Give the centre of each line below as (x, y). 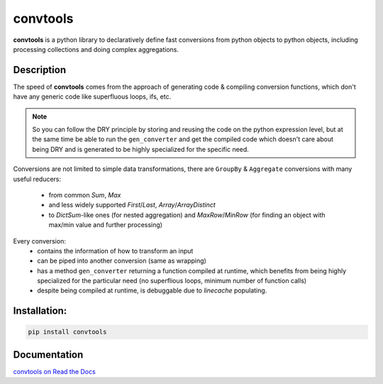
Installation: (40, 311)
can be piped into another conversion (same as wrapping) (122, 261)
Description (40, 70)
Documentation (48, 355)
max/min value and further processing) (106, 225)
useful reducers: (37, 179)
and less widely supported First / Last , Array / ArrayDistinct (132, 205)
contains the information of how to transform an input (115, 251)
